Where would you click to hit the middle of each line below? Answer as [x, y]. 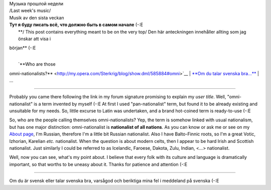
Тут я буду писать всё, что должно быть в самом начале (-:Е [76, 25]
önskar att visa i [35, 39]
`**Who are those [37, 64]
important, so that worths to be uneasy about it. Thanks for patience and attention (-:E [98, 164]
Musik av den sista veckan [37, 18]
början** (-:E [23, 48]
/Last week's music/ [30, 11]
